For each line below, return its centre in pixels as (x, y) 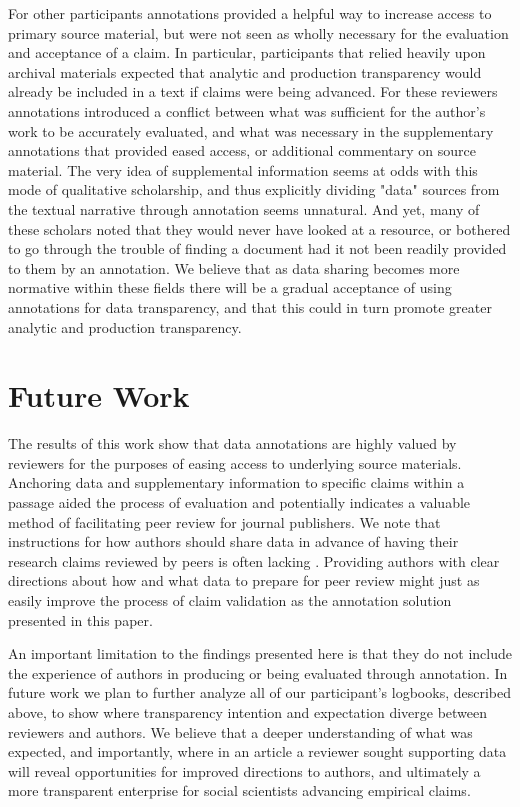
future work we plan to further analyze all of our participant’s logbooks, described (260, 692)
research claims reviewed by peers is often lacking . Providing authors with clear (254, 560)
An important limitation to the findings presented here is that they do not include (260, 653)
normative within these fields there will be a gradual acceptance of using (230, 287)
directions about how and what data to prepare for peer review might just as (244, 580)
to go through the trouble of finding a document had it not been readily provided (257, 248)
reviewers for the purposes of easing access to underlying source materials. (235, 462)
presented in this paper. (80, 619)
